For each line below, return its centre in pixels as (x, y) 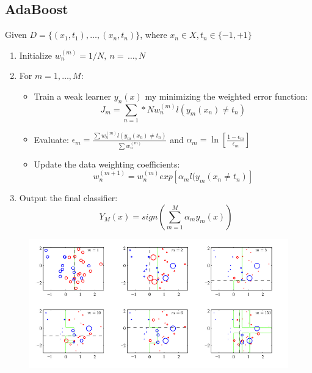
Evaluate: (51, 139)
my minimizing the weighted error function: (226, 96)
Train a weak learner (73, 96)
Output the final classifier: (68, 198)
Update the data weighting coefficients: (107, 164)
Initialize (36, 55)
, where (154, 35)
